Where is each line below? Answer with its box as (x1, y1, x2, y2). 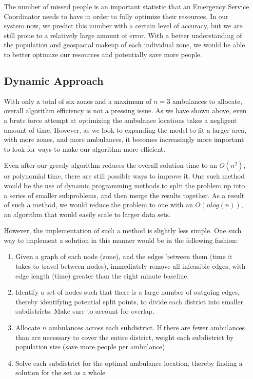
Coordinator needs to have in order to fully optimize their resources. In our (4, 11, 229, 21)
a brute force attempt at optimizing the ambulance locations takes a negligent (4, 115, 237, 125)
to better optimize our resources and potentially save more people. (4, 49, 202, 59)
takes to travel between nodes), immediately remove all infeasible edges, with (15, 261, 246, 271)
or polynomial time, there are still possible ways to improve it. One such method (4, 171, 245, 181)
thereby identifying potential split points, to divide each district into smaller (15, 296, 243, 306)
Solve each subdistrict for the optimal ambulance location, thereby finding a (15, 358, 243, 368)
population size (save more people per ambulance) (15, 341, 165, 352)
